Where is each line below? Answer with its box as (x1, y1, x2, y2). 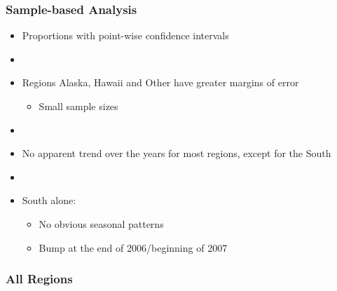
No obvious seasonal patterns (39, 216, 164, 231)
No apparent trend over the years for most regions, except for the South (22, 146, 331, 161)
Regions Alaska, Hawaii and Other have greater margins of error (22, 75, 299, 90)
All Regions (6, 270, 73, 287)
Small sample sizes (39, 99, 118, 113)
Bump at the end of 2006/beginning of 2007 (39, 240, 228, 255)
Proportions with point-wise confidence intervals (22, 28, 229, 43)
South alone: (22, 193, 76, 208)
